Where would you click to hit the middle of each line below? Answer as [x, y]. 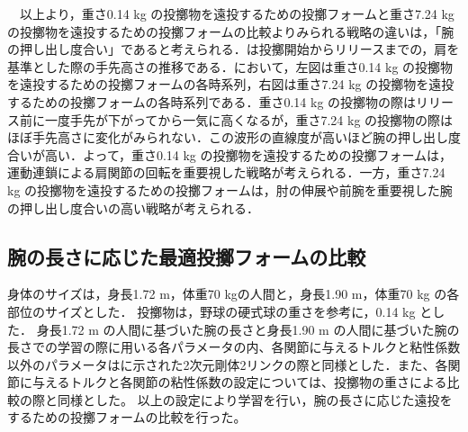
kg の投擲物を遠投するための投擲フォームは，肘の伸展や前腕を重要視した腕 [230, 189]
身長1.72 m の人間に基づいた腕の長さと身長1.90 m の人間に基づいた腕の [248, 329]
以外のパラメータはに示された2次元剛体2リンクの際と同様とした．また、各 [228, 364]
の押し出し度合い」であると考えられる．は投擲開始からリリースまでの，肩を [234, 49]
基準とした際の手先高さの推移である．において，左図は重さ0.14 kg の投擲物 [230, 66]
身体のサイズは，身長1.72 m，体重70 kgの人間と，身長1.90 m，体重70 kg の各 [234, 294]
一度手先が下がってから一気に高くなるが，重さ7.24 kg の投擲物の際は [249, 119]
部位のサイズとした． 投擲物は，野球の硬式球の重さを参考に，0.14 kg [211, 311]
